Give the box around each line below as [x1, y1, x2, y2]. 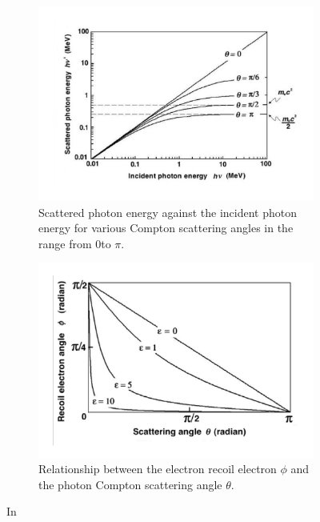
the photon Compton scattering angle [38, 476, 222, 492]
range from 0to [38, 235, 111, 251]
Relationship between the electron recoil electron [38, 460, 277, 477]
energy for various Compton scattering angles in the [38, 219, 294, 236]
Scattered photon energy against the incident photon [38, 203, 297, 220]
